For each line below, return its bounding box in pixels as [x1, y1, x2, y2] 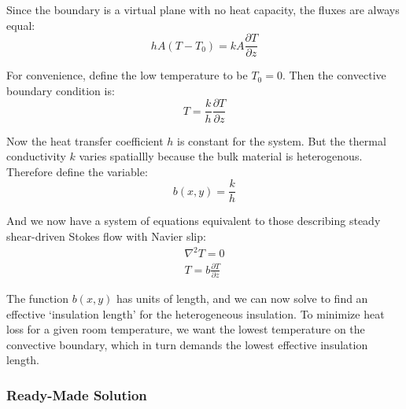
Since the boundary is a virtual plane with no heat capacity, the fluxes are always [6, 2, 400, 17]
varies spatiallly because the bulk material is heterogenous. [79, 148, 363, 164]
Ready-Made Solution [6, 385, 147, 404]
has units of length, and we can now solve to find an [116, 289, 368, 306]
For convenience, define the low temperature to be [6, 67, 248, 83]
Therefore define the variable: [6, 163, 148, 179]
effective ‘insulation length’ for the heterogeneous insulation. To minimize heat [6, 305, 385, 322]
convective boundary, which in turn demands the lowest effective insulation [6, 336, 368, 352]
